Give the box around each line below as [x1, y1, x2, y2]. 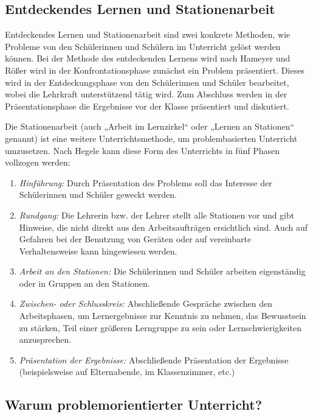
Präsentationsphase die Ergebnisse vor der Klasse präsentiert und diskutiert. [5, 99, 289, 112]
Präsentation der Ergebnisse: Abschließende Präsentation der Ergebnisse [19, 353, 289, 366]
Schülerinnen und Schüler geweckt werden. [19, 188, 177, 201]
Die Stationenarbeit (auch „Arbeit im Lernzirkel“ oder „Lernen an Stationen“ [5, 120, 295, 133]
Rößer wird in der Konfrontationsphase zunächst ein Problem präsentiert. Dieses [5, 63, 304, 76]
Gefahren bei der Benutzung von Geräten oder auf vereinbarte [19, 233, 252, 245]
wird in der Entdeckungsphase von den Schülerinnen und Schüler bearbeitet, [5, 75, 289, 88]
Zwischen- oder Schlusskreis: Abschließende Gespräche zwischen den [19, 297, 272, 310]
